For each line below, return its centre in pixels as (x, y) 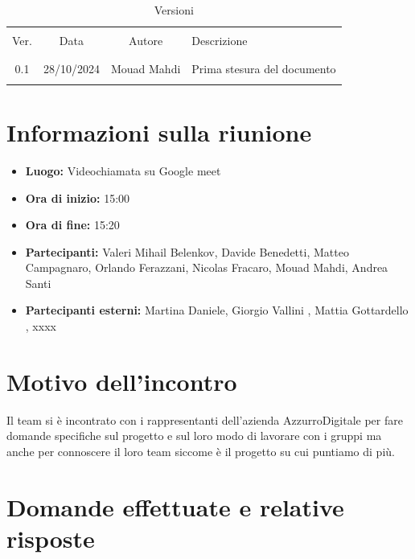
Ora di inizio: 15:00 (78, 197)
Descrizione (220, 41)
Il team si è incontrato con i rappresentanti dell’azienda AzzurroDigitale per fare (205, 419)
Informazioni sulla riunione (159, 132)
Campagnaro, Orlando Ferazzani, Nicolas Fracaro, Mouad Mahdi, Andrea (207, 267)
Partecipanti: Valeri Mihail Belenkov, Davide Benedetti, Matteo (187, 251)
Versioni (174, 10)
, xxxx (41, 326)
